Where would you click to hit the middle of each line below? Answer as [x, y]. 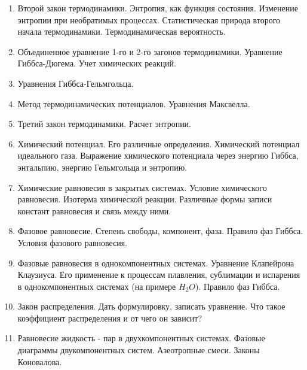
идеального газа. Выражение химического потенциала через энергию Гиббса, [158, 155]
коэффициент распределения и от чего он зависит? [110, 318]
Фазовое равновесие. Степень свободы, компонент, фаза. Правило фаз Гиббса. [160, 231]
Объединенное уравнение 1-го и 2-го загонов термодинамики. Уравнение [150, 51]
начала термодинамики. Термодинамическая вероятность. [122, 31]
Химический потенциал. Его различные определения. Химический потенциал [159, 143]
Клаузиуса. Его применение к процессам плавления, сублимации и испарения [159, 275]
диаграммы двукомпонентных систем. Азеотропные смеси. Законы [139, 350]
